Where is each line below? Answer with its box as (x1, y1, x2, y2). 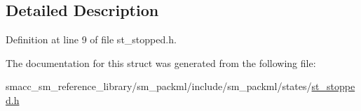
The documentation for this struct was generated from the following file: (6, 55, 316, 70)
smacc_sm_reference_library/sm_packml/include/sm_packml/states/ (6, 79, 312, 94)
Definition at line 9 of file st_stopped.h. (6, 32, 177, 47)
